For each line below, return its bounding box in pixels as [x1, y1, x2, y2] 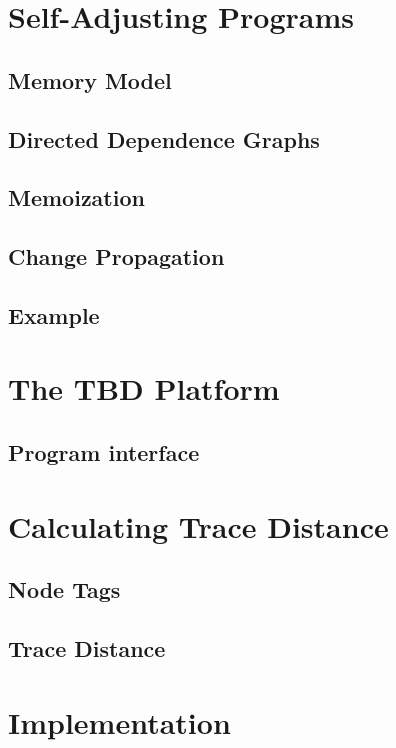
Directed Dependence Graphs [8, 123, 320, 154]
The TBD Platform [8, 368, 280, 409]
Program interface [8, 437, 200, 468]
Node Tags [8, 574, 121, 605]
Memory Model [8, 64, 172, 95]
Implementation [8, 701, 231, 742]
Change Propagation [8, 241, 225, 272]
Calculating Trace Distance [8, 505, 389, 546]
